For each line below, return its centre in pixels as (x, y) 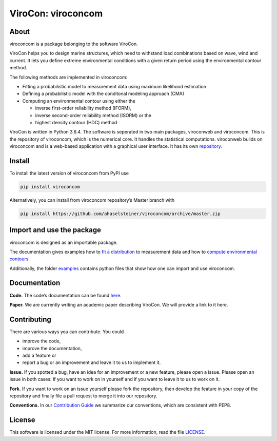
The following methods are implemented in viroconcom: (68, 77)
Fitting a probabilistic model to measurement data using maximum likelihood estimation (114, 87)
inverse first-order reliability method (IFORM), (83, 108)
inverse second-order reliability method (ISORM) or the (93, 115)
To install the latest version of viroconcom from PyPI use (69, 173)
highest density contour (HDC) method (76, 122)
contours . (20, 259)
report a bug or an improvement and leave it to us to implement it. (92, 362)
